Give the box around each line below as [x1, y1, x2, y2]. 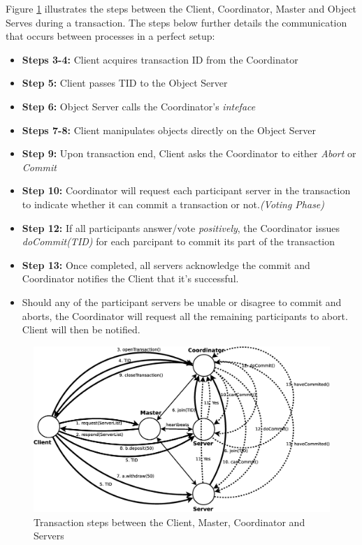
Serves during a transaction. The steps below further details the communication [6, 15, 347, 29]
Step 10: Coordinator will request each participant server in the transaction [22, 183, 351, 198]
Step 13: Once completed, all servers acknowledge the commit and [22, 257, 310, 272]
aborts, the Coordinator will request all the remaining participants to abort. [22, 308, 348, 323]
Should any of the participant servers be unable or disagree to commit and [22, 294, 342, 309]
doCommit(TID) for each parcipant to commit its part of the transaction [22, 234, 335, 249]
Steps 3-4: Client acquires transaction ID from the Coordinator [22, 52, 298, 66]
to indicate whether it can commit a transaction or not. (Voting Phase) [22, 196, 325, 211]
